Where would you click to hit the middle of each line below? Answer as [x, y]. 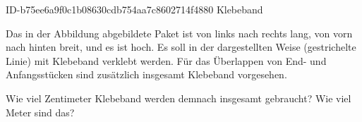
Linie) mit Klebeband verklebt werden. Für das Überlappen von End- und [166, 60]
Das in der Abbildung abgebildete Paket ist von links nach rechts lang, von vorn [179, 33]
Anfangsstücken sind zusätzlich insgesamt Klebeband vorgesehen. [146, 74]
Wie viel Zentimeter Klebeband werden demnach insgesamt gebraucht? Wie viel [179, 98]
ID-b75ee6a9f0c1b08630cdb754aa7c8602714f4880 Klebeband [134, 9]
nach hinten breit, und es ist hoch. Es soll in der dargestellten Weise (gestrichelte [181, 47]
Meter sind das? [40, 112]
